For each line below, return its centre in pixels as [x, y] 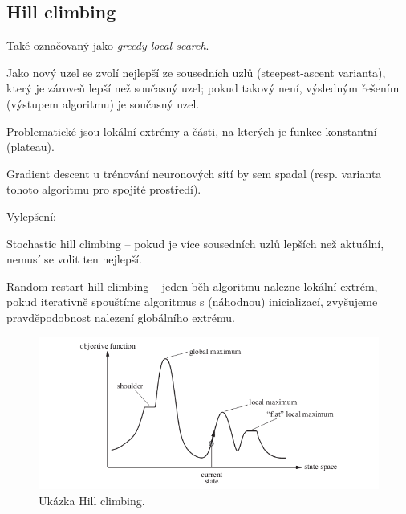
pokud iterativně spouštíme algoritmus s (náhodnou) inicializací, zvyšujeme [192, 302]
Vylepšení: [31, 216]
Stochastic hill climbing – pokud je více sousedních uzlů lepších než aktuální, [195, 243]
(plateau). [30, 147]
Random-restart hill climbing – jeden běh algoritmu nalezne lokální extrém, [192, 286]
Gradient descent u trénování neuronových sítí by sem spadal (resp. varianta [194, 173]
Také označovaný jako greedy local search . [108, 45]
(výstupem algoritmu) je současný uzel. [103, 103]
